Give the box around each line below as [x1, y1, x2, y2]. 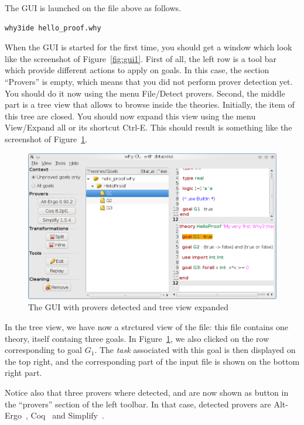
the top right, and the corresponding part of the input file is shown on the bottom [5, 355, 300, 367]
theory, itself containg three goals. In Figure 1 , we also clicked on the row [5, 332, 269, 344]
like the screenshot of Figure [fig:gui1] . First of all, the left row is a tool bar [5, 52, 277, 64]
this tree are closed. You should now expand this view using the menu [5, 109, 256, 122]
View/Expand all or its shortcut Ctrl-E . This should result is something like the [5, 121, 292, 133]
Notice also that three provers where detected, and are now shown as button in [5, 386, 289, 398]
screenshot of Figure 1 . [5, 132, 88, 145]
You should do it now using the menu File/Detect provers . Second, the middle [5, 87, 285, 99]
